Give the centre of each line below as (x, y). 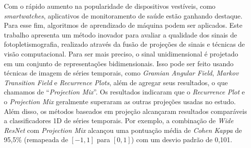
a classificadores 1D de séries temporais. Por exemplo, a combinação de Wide (119, 120)
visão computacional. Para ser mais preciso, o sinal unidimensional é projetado (121, 53)
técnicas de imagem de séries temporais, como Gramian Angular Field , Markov (121, 73)
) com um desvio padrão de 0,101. (182, 139)
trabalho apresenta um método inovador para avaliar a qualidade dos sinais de (121, 34)
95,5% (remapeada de (36, 139)
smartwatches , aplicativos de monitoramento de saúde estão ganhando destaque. (123, 15)
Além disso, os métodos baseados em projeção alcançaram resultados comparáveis (125, 111)
